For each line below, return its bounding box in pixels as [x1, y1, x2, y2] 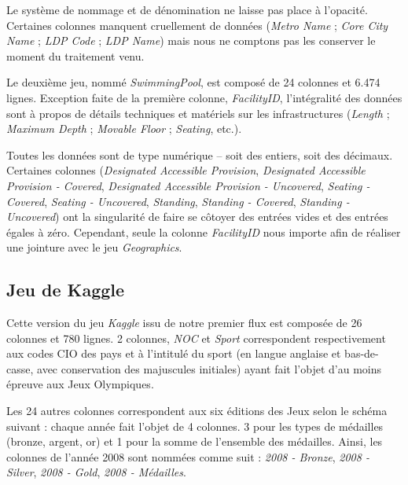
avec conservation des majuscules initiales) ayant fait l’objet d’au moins [37, 360, 382, 377]
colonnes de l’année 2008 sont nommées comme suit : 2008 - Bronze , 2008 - [6, 448, 369, 465]
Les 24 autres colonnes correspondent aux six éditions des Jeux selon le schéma [6, 402, 388, 419]
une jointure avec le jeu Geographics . [6, 239, 182, 255]
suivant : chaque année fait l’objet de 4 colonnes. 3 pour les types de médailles [6, 417, 384, 434]
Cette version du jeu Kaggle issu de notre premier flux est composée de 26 [6, 314, 362, 331]
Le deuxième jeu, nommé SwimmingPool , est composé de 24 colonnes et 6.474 [6, 74, 380, 90]
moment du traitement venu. [6, 47, 145, 64]
